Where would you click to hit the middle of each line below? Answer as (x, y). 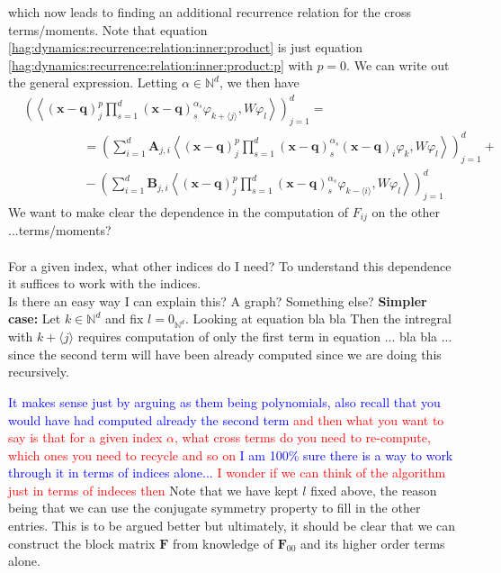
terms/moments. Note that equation (108, 29)
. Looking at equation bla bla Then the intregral (318, 318)
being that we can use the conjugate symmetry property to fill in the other (215, 508)
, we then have (259, 82)
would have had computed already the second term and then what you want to (226, 419)
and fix (124, 318)
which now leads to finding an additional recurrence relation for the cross (210, 12)
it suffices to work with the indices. (105, 283)
